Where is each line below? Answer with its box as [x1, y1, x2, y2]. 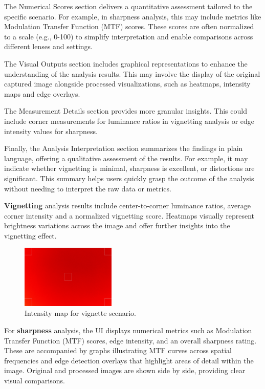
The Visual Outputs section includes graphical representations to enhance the [4, 58, 248, 69]
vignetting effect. [4, 230, 57, 241]
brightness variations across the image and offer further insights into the [4, 220, 230, 231]
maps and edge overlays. [4, 88, 80, 99]
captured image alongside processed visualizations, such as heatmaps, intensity [4, 78, 251, 89]
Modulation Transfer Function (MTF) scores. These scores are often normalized [4, 21, 254, 32]
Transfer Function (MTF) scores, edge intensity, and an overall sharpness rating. [4, 335, 257, 345]
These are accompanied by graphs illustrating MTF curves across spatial [4, 345, 232, 356]
